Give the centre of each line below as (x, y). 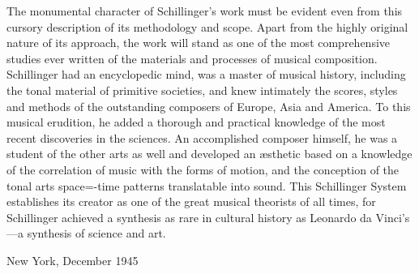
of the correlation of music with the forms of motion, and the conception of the (203, 169)
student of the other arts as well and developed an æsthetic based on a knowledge (209, 154)
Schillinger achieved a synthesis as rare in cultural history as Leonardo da (189, 217)
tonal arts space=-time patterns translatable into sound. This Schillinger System (207, 185)
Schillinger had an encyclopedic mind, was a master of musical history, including (206, 74)
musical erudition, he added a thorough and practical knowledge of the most (196, 122)
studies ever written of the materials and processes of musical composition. (192, 58)
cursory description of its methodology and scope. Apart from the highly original (207, 26)
